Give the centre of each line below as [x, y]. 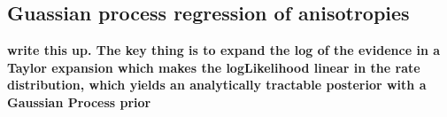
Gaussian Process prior [79, 101]
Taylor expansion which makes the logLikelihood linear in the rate [214, 67]
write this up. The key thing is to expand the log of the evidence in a [224, 50]
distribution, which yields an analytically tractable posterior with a [217, 85]
